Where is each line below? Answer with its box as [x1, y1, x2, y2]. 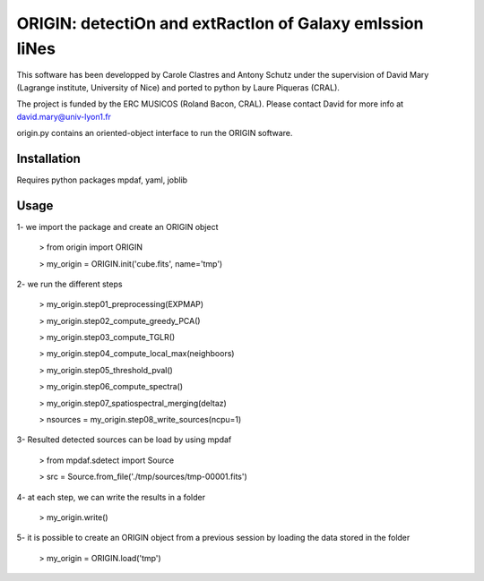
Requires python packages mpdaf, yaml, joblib [16, 175, 188, 185]
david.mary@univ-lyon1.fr [16, 111, 112, 122]
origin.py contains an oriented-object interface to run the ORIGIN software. [16, 127, 293, 138]
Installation [16, 150, 81, 166]
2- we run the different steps [16, 278, 123, 289]
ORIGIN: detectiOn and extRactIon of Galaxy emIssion [16, 13, 424, 33]
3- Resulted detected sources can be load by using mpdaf [16, 434, 232, 445]
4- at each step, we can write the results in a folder [16, 491, 206, 502]
